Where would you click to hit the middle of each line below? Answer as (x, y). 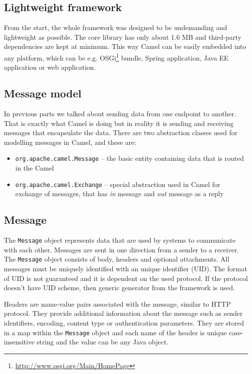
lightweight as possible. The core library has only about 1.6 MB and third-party (123, 37)
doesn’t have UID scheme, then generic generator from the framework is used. (119, 288)
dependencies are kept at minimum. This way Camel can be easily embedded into (125, 46)
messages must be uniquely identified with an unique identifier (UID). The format (126, 269)
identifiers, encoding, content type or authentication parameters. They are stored (124, 322)
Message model (43, 93)
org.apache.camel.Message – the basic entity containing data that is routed (130, 158)
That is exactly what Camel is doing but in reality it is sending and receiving (119, 123)
